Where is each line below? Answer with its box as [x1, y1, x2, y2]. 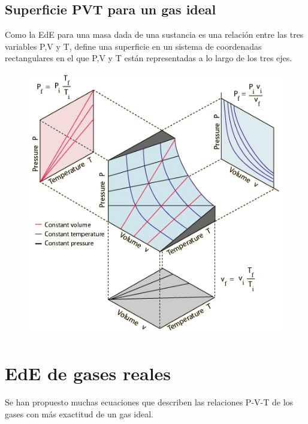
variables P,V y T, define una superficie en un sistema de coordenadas [5, 40, 262, 52]
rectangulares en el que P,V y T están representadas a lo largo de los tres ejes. [5, 52, 292, 64]
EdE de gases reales [5, 361, 171, 386]
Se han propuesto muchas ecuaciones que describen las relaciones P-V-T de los [5, 396, 294, 408]
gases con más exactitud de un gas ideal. [5, 407, 153, 420]
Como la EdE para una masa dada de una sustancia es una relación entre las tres [5, 28, 304, 41]
